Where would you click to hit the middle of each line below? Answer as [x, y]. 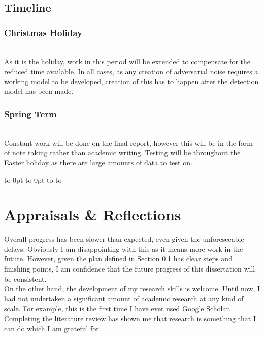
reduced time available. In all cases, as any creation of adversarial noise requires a [131, 71]
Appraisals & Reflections [93, 214]
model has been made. [39, 91]
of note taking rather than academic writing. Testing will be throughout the [122, 153]
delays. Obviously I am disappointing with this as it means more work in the [124, 248]
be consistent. [25, 278]
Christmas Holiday [43, 32]
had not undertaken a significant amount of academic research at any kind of [124, 298]
